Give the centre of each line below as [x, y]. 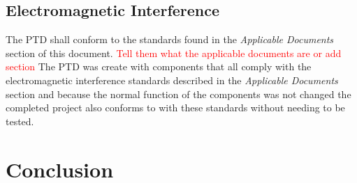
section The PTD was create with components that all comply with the [159, 66]
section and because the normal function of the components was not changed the [178, 94]
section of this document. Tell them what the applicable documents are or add [174, 53]
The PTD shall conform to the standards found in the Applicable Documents [170, 39]
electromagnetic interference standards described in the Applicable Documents [172, 80]
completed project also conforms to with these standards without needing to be [175, 108]
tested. [20, 121]
